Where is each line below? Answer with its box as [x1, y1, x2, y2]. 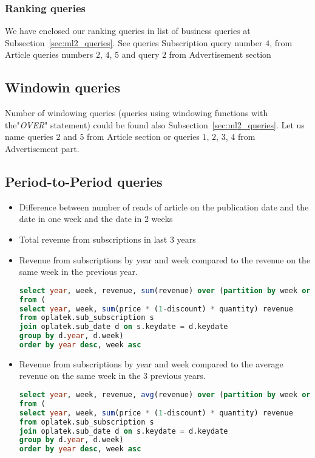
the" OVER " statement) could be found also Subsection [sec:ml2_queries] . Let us [5, 118, 305, 131]
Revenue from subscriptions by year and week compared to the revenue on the [19, 253, 311, 266]
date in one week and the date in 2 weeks [19, 212, 173, 225]
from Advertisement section [169, 48, 271, 61]
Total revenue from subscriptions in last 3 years [19, 232, 196, 245]
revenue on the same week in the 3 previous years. [19, 369, 206, 382]
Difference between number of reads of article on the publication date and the [19, 200, 309, 213]
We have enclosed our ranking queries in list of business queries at [5, 24, 251, 37]
